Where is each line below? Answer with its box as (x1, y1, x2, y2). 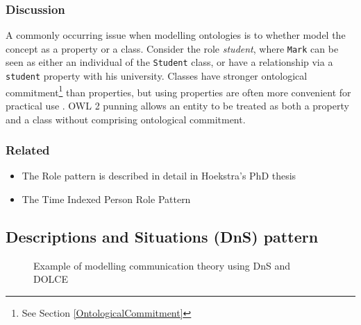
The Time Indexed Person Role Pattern (22, 192, 191, 207)
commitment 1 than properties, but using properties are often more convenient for (6, 82, 351, 99)
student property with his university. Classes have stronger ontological (6, 69, 308, 83)
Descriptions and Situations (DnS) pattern (6, 226, 319, 247)
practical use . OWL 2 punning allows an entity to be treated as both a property (6, 98, 349, 113)
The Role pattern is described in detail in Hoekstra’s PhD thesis (22, 168, 296, 183)
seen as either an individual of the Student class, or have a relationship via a (6, 55, 333, 69)
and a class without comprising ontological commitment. (6, 112, 246, 126)
